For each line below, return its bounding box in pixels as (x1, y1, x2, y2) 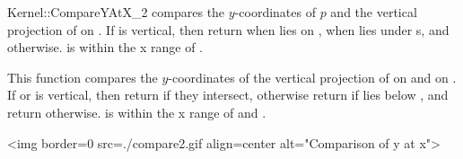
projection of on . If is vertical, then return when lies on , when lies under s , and (7, 20, 450, 39)
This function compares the (7, 67, 158, 86)
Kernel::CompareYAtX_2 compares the (7, 3, 225, 21)
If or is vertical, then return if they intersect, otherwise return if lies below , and (7, 85, 449, 104)
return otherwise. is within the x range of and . (7, 102, 266, 121)
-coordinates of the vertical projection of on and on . (168, 67, 457, 86)
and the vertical (330, 3, 417, 21)
